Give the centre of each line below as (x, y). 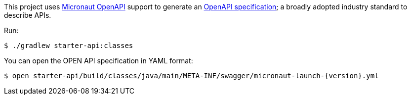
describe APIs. (28, 15)
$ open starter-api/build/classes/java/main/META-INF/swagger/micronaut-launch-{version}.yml (191, 76)
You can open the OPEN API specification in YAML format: (99, 61)
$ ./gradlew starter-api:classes (69, 46)
